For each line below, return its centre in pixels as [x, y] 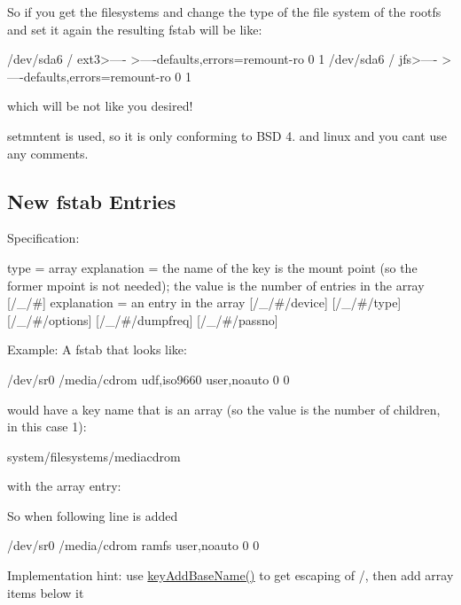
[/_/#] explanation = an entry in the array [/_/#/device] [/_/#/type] [204, 302]
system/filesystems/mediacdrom [94, 456]
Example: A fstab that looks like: [97, 349]
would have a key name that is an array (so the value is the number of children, [224, 409]
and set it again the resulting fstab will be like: [135, 29]
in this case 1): [47, 427]
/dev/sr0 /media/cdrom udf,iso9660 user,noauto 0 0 [148, 379]
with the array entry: [64, 486]
